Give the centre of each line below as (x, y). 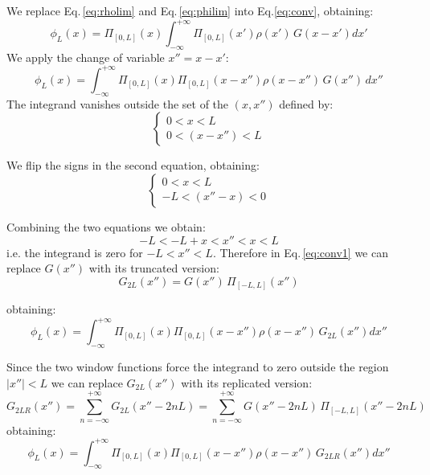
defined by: (306, 103)
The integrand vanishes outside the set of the (118, 103)
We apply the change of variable (86, 57)
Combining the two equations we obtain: (106, 226)
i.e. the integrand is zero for (75, 252)
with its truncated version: (154, 268)
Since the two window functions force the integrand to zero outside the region (198, 367)
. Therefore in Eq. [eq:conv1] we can (300, 252)
